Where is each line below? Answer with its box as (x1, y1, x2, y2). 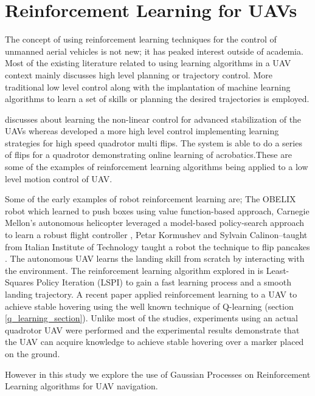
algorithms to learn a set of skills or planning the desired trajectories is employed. (5, 92, 310, 105)
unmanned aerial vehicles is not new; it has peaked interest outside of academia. (5, 44, 303, 57)
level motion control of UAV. (5, 172, 112, 185)
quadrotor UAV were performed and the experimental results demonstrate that (5, 323, 300, 336)
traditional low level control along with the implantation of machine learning (5, 80, 291, 93)
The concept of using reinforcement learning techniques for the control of (5, 33, 277, 46)
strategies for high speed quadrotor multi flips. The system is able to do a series (5, 136, 302, 149)
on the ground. (5, 347, 60, 360)
